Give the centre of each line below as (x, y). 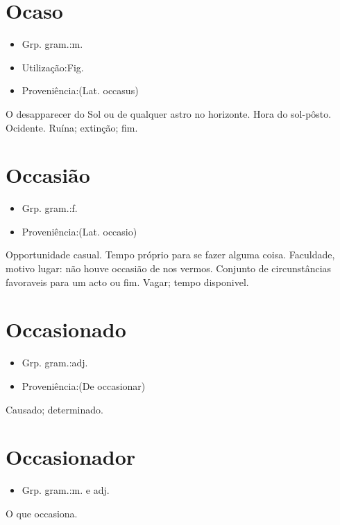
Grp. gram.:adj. (55, 363)
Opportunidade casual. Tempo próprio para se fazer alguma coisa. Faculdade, (170, 255)
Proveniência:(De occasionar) (84, 385)
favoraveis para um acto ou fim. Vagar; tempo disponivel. (127, 282)
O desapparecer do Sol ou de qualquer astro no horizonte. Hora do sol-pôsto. (169, 113)
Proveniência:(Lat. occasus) (80, 90)
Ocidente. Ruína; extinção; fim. (72, 127)
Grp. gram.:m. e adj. (66, 490)
